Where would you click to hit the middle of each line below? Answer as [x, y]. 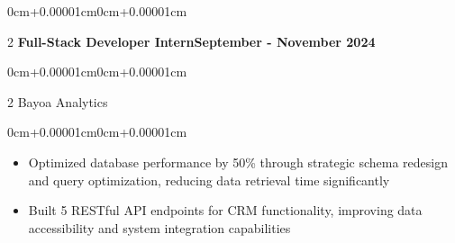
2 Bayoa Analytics [58, 101]
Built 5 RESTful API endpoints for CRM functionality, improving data [225, 210]
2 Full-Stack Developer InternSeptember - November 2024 [191, 41]
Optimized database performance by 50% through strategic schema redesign [238, 162]
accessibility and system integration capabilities [159, 227]
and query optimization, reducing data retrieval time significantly [209, 180]
